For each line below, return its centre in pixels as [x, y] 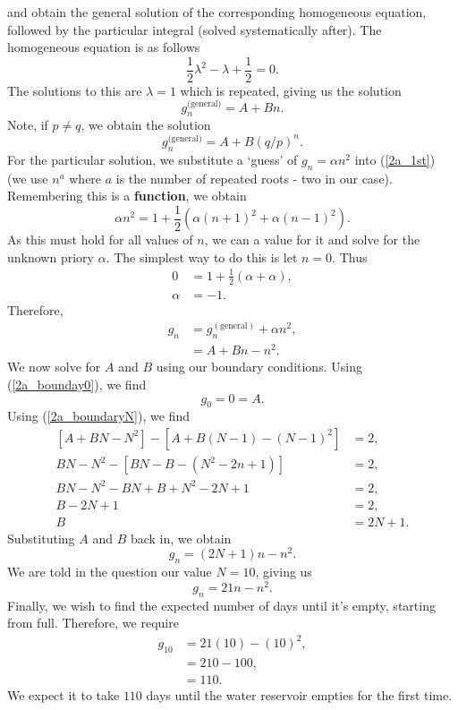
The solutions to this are [75, 90]
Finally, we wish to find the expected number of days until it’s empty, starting [221, 605]
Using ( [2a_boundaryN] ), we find [98, 416]
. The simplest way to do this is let [202, 257]
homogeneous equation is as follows [104, 47]
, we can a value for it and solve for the [312, 240]
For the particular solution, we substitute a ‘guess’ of [153, 159]
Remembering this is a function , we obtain [127, 196]
